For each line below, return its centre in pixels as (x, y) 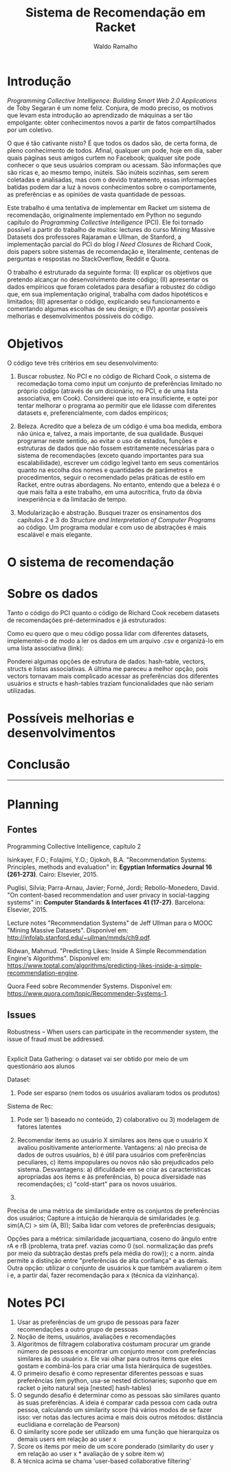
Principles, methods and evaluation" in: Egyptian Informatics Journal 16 (110, 867)
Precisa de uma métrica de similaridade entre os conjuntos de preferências (113, 1211)
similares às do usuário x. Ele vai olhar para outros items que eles (110, 1359)
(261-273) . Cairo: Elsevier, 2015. (53, 874)
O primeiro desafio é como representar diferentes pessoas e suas (110, 1374)
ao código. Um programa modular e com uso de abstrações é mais (112, 527)
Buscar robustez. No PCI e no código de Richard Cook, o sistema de (114, 376)
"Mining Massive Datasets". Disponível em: (68, 930)
